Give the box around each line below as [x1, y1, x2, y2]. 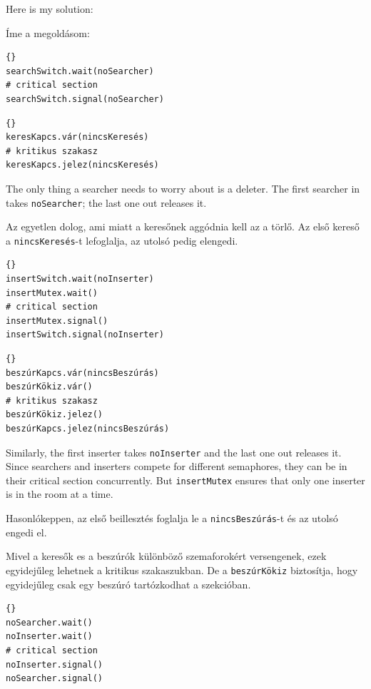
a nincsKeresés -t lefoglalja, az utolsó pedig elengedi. [6, 233, 238, 247]
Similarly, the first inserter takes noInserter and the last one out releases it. [6, 444, 342, 459]
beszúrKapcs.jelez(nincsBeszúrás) [6, 423, 170, 434]
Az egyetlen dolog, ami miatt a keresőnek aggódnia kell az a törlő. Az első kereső [6, 219, 360, 234]
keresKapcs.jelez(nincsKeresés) [6, 160, 159, 170]
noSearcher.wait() [6, 617, 93, 628]
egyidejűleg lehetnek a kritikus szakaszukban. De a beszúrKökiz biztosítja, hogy [6, 562, 358, 577]
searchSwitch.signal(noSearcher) [6, 93, 164, 104]
